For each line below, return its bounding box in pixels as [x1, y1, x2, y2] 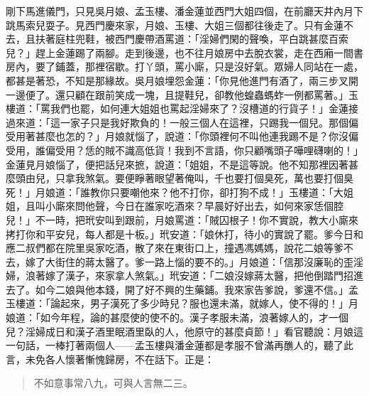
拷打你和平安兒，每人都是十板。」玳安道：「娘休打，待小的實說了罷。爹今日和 [6, 226, 363, 241]
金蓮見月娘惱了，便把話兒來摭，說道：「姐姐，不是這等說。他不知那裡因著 [6, 156, 348, 171]
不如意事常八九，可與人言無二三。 [33, 375, 193, 390]
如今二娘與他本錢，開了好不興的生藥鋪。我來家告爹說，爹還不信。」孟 [35, 282, 358, 296]
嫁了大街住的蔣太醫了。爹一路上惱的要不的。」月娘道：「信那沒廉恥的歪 [25, 254, 353, 269]
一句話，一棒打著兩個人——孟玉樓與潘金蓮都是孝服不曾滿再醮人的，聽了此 [6, 338, 353, 353]
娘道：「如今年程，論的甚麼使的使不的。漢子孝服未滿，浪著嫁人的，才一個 [6, 310, 348, 325]
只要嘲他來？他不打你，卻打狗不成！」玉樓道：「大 [109, 184, 343, 199]
